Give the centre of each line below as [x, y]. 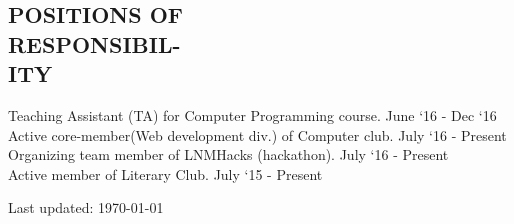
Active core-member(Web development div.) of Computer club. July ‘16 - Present [257, 134]
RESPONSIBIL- [94, 43]
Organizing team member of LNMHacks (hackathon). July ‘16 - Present [228, 154]
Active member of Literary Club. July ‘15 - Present [165, 173]
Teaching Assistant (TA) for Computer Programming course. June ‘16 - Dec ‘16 [252, 114]
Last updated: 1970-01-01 [86, 207]
